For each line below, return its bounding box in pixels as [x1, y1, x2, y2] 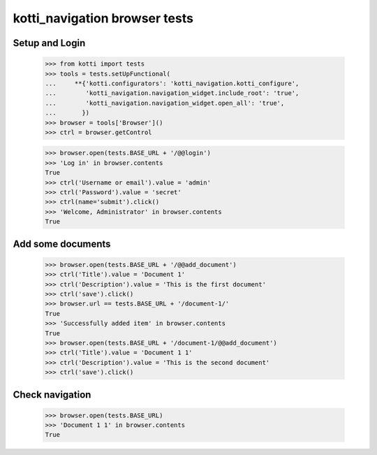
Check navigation [13, 389, 91, 400]
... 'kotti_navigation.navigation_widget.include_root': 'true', [45, 89, 300, 97]
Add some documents [13, 238, 111, 250]
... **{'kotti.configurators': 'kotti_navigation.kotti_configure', [45, 79, 300, 87]
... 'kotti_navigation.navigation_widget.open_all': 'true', [45, 99, 285, 107]
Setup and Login [13, 37, 86, 49]
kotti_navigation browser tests [13, 10, 193, 26]
